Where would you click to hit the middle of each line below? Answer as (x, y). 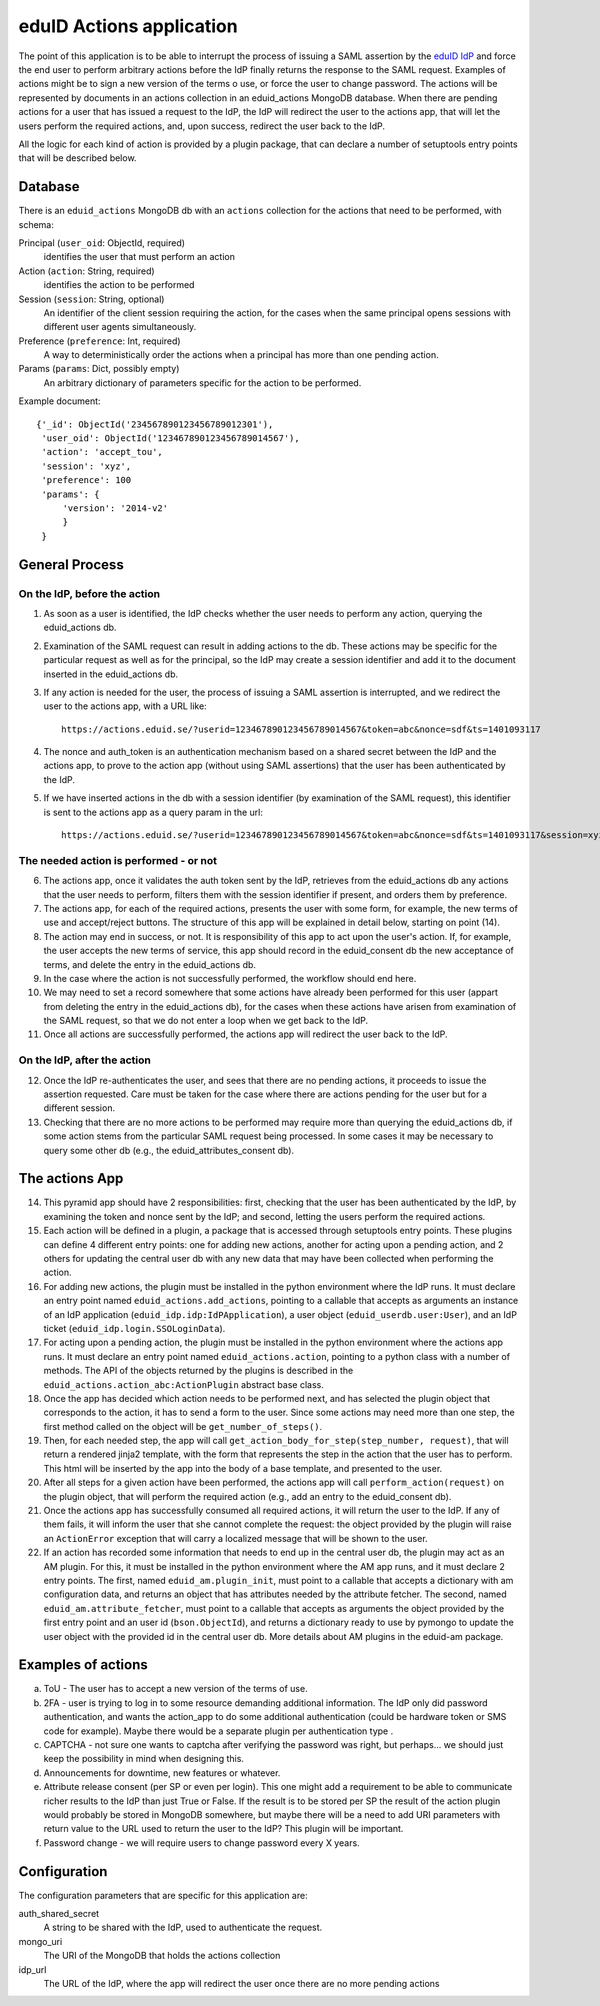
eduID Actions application (128, 26)
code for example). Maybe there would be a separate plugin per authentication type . (218, 1731)
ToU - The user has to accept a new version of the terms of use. (176, 1689)
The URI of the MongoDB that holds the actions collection (162, 1956)
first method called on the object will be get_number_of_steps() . (183, 1426)
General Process (71, 564)
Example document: (59, 401)
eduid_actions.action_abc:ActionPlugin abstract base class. (183, 1384)
